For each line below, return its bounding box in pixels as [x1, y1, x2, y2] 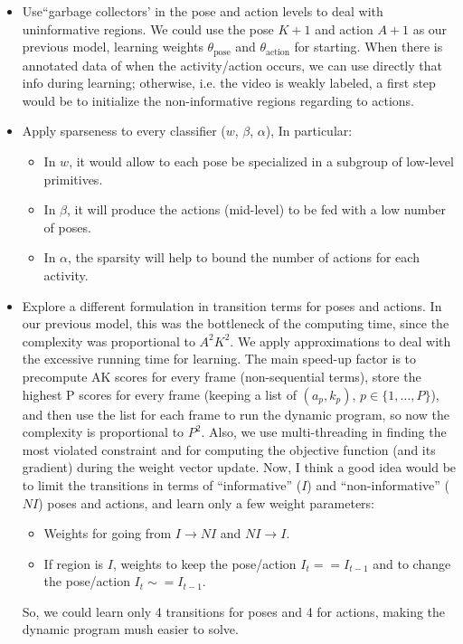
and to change [373, 554, 451, 573]
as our [412, 19, 448, 38]
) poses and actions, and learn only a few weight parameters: [38, 493, 375, 512]
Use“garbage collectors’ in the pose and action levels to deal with [22, 2, 383, 20]
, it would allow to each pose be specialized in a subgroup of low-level [69, 152, 454, 171]
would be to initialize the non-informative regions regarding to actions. [22, 90, 414, 109]
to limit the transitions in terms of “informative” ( [22, 475, 302, 494]
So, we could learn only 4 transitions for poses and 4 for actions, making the [22, 601, 446, 620]
